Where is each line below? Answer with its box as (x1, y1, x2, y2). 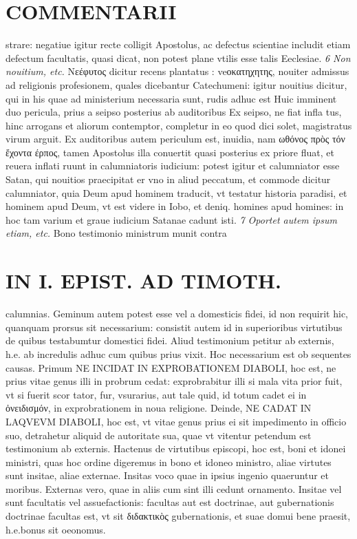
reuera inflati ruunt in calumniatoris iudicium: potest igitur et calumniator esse (6, 158, 340, 173)
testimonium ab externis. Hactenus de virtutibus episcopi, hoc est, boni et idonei (6, 441, 346, 456)
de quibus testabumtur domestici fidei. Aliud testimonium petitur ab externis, (6, 333, 334, 348)
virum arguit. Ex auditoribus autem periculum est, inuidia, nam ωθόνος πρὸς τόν (6, 131, 345, 146)
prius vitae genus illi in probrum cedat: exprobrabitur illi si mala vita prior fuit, (6, 374, 343, 388)
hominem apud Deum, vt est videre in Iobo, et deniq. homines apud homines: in (6, 199, 344, 213)
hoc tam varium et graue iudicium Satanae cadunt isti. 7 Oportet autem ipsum (6, 212, 337, 226)
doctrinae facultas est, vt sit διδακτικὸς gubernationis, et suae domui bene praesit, (6, 509, 351, 523)
